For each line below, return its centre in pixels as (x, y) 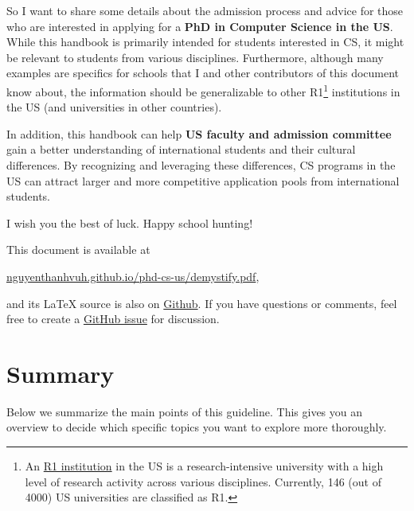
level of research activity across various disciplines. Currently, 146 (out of (203, 481)
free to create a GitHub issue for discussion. (113, 319)
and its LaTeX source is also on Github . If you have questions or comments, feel (202, 303)
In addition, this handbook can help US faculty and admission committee (199, 133)
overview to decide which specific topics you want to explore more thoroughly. (197, 427)
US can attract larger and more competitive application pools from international (203, 180)
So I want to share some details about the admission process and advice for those (205, 10)
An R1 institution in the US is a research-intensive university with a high (204, 466)
